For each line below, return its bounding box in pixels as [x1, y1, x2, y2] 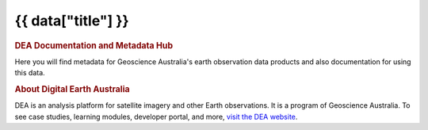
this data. [14, 68, 45, 78]
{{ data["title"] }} [14, 12, 130, 29]
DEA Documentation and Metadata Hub [14, 40, 174, 51]
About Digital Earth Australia [14, 83, 130, 94]
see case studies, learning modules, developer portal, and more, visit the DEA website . [14, 112, 298, 121]
